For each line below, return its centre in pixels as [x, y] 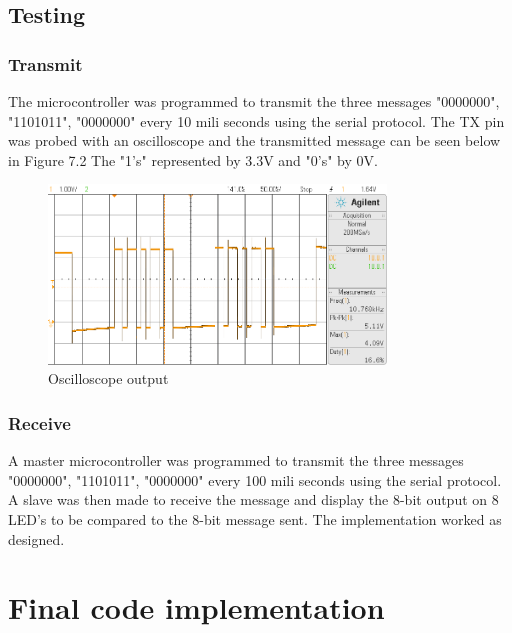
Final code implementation [196, 607]
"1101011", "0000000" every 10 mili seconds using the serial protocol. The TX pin [256, 120]
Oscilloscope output [108, 378]
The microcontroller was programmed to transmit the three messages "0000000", [254, 101]
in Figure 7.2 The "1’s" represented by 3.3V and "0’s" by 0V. [193, 159]
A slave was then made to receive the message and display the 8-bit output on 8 [253, 499]
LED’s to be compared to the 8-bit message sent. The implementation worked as [255, 518]
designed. [36, 538]
